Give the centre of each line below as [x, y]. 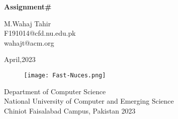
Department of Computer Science [55, 91]
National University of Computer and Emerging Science [89, 101]
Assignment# [28, 6]
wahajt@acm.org [29, 42]
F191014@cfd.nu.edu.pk [40, 33]
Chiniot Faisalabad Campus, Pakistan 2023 [70, 110]
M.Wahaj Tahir [28, 23]
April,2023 [20, 59]
